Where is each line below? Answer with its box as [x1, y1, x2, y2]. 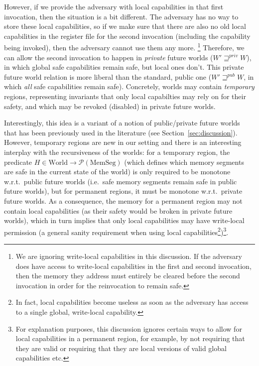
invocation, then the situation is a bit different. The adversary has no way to [4, 11, 239, 21]
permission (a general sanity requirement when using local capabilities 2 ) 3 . [4, 225, 229, 237]
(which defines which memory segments [124, 156, 244, 167]
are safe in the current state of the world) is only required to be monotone [4, 166, 231, 177]
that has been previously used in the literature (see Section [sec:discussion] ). [4, 127, 238, 137]
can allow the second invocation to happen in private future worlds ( [4, 52, 213, 62]
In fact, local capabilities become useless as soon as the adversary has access [15, 297, 249, 307]
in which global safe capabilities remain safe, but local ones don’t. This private [4, 62, 244, 72]
